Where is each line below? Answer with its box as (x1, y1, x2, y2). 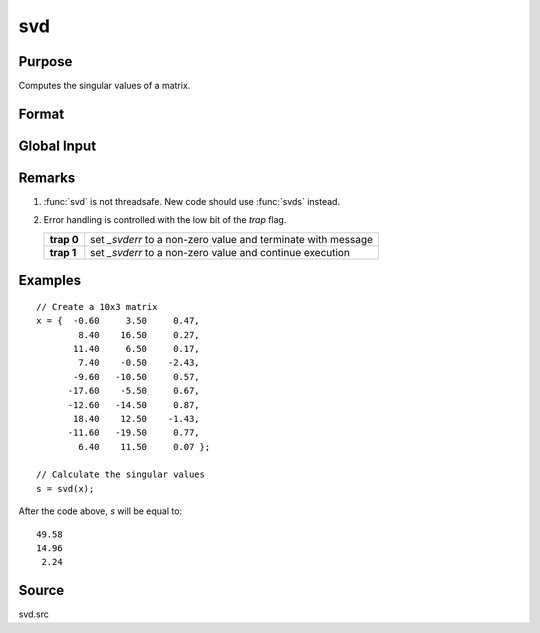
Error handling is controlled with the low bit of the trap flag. (43, 214, 287, 226)
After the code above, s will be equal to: (18, 505, 183, 517)
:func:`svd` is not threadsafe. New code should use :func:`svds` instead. (43, 196, 340, 207)
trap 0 (49, 232, 79, 246)
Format (18, 105, 65, 122)
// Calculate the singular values (36, 469, 205, 480)
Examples (18, 272, 82, 289)
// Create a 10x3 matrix (36, 301, 158, 312)
